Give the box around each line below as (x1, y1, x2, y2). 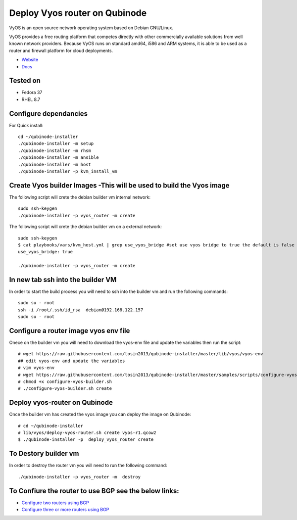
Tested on (9, 77, 41, 85)
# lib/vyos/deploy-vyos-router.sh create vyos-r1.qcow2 (18, 430, 156, 435)
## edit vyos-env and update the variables (18, 358, 125, 364)
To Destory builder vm (9, 449, 79, 458)
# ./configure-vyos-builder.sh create (18, 386, 112, 391)
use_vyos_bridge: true (18, 249, 73, 255)
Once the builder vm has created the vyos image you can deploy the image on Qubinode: (9, 411, 191, 418)
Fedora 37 (21, 90, 43, 95)
